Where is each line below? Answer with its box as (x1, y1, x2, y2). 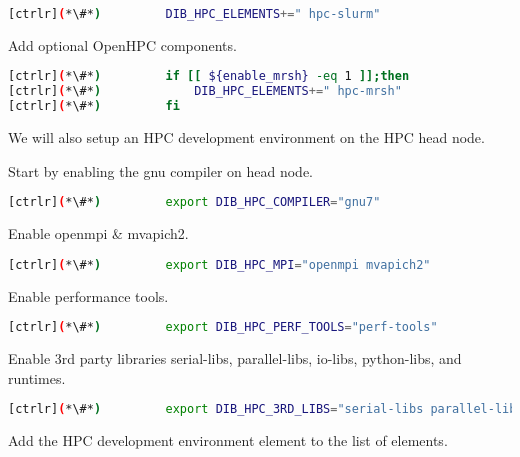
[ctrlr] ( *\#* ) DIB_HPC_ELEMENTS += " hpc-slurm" (8, 7, 381, 21)
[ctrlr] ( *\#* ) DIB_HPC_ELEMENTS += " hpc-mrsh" (8, 84, 402, 99)
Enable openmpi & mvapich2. (8, 223, 189, 244)
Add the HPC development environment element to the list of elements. (8, 430, 448, 451)
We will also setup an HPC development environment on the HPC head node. (8, 127, 485, 148)
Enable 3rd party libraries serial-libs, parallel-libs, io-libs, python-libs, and (8, 348, 462, 369)
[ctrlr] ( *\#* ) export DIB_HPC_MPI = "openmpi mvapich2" (8, 257, 431, 272)
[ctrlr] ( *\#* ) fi (8, 99, 180, 114)
